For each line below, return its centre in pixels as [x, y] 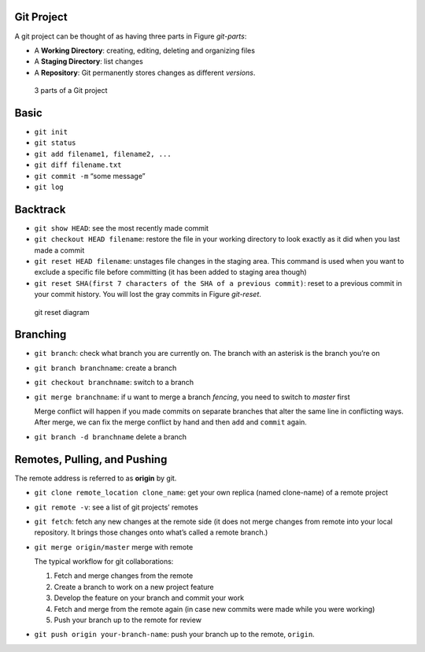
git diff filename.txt [78, 165]
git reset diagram [62, 312]
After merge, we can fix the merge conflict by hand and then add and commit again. [170, 422]
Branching [41, 335]
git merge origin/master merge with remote [114, 546]
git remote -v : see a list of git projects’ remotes [116, 507]
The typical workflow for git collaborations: [104, 561]
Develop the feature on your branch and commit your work [149, 598]
